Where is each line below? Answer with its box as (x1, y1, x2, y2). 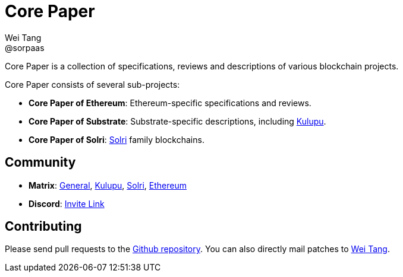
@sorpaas (5, 42, 45, 53)
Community (5, 155, 76, 170)
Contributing (5, 219, 82, 234)
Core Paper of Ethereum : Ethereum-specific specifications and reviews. (29, 97, 311, 108)
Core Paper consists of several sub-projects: (5, 79, 180, 90)
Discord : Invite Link (29, 198, 105, 209)
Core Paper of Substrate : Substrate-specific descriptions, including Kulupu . (29, 116, 326, 126)
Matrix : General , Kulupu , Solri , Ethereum (29, 180, 187, 190)
